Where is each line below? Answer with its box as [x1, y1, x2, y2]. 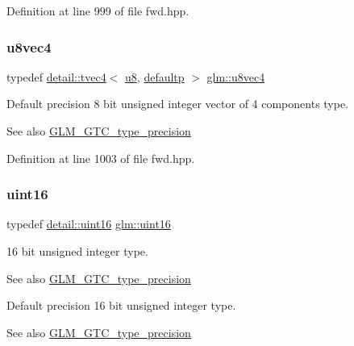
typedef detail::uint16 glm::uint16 [6, 215, 171, 232]
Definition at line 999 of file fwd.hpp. [6, 2, 189, 19]
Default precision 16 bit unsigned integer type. [6, 297, 236, 314]
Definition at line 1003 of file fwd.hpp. [6, 149, 195, 166]
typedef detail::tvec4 [6, 68, 106, 85]
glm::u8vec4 [206, 68, 265, 85]
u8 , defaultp [125, 68, 185, 85]
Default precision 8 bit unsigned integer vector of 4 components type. [6, 95, 349, 112]
